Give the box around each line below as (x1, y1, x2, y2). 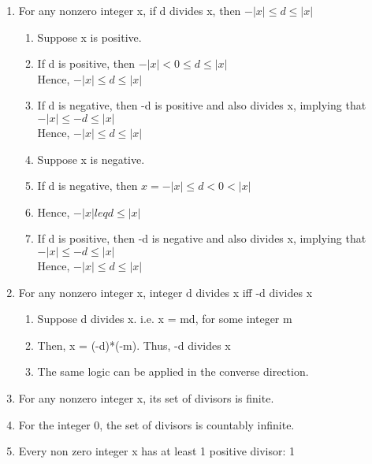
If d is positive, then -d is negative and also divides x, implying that (37, 230, 366, 247)
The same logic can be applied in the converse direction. (37, 363, 309, 380)
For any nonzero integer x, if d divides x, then (18, 2, 241, 18)
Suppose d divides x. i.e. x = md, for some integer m (37, 310, 292, 327)
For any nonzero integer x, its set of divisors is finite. (18, 389, 274, 406)
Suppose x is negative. (37, 150, 145, 167)
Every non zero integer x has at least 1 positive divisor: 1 (18, 443, 296, 459)
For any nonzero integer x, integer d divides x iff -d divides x (18, 284, 313, 300)
